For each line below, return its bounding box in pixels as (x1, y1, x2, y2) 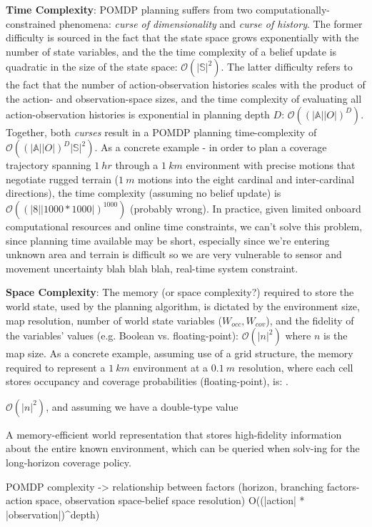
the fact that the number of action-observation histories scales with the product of (6, 77, 366, 92)
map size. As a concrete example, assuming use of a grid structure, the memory (6, 346, 353, 361)
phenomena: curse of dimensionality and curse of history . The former (59, 16, 363, 31)
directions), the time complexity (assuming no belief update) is (6, 185, 281, 200)
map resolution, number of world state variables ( (6, 312, 222, 327)
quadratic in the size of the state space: (6, 59, 178, 74)
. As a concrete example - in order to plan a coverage (94, 140, 327, 155)
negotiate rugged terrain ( (6, 171, 119, 186)
